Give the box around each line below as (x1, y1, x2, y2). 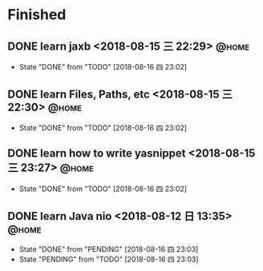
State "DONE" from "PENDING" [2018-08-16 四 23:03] (18, 245, 199, 254)
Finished (7, 6, 67, 24)
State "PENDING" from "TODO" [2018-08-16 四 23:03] (18, 254, 199, 265)
